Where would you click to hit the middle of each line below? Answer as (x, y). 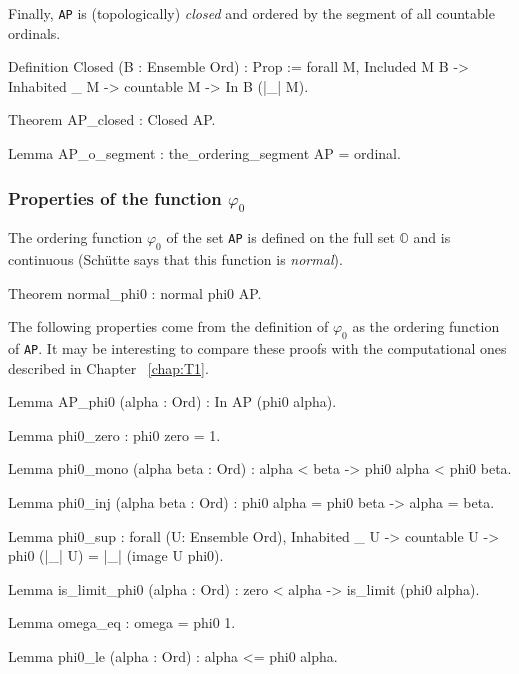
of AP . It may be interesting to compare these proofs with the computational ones (257, 347)
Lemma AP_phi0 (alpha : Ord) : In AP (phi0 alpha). (172, 401)
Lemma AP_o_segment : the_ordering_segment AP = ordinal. (204, 153)
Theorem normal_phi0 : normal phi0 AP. (135, 292)
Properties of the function (115, 197)
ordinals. (34, 32)
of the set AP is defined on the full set (280, 237)
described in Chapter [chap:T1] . (108, 367)
